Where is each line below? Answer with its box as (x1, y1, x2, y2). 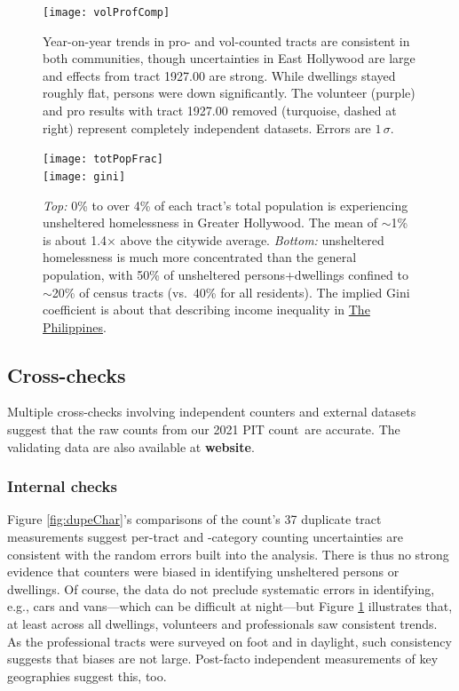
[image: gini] (43, 170, 126, 183)
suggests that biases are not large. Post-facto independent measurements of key (7, 649, 439, 668)
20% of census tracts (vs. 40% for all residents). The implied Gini (51, 282, 410, 301)
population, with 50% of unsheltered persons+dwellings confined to (43, 265, 408, 283)
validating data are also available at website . (7, 437, 255, 456)
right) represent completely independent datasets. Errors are (43, 118, 371, 137)
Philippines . (43, 317, 107, 336)
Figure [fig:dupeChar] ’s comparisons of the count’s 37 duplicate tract (7, 510, 382, 528)
